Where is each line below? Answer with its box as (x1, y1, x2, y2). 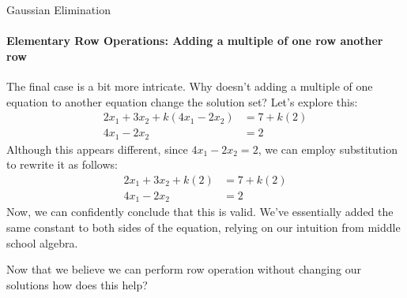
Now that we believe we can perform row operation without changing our (6, 261, 361, 278)
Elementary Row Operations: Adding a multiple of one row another (6, 32, 383, 49)
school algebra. (6, 234, 78, 251)
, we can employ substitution (258, 140, 398, 157)
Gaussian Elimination (6, 2, 111, 17)
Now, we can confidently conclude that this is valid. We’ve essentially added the (6, 203, 394, 220)
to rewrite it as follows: (6, 156, 118, 173)
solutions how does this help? (6, 276, 148, 292)
